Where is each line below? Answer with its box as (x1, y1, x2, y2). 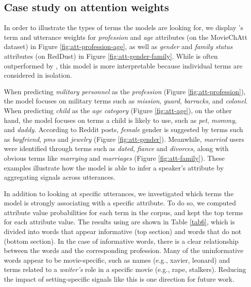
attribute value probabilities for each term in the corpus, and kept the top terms (4, 207, 243, 217)
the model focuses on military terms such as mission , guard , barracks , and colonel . (4, 96, 248, 106)
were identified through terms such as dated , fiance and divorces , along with (4, 143, 229, 153)
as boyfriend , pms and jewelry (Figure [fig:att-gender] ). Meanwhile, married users (4, 134, 244, 144)
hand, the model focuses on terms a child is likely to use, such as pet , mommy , (4, 115, 237, 125)
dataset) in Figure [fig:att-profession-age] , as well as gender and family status (4, 41, 233, 51)
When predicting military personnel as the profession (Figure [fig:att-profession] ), (4, 86, 246, 96)
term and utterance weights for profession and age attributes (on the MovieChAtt (4, 32, 248, 42)
